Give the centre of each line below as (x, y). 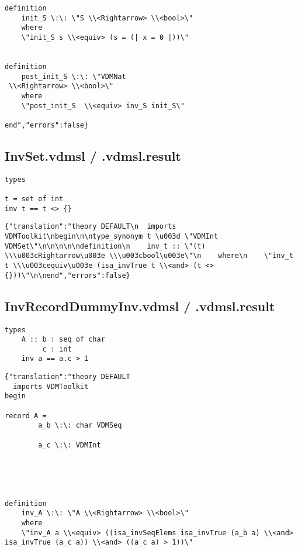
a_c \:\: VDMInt (70, 445)
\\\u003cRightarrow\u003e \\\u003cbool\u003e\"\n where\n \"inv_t (149, 256)
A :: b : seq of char (63, 340)
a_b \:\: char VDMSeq (80, 426)
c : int (57, 349)
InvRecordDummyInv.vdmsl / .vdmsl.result (140, 306)
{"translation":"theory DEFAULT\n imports (91, 227)
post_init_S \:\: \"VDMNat (74, 76)
